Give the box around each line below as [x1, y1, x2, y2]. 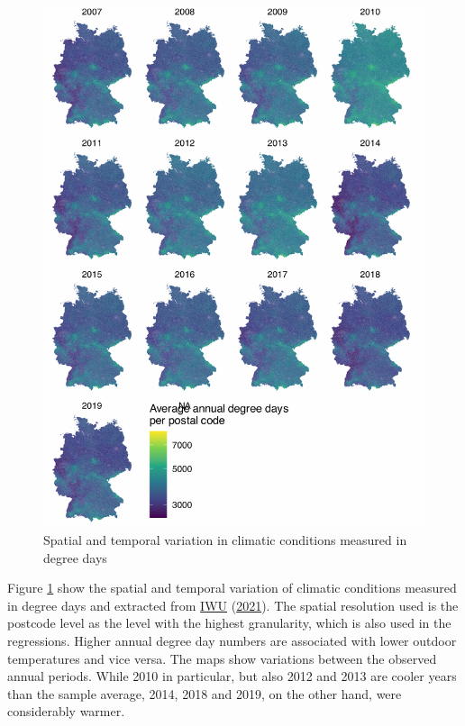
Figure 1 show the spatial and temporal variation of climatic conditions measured [7, 578, 457, 597]
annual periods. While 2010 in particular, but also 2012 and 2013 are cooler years [7, 667, 457, 685]
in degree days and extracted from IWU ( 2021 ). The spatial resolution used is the [7, 595, 459, 614]
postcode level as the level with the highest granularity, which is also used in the [7, 613, 451, 632]
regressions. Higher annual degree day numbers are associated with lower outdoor [7, 631, 457, 649]
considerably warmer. [7, 702, 125, 721]
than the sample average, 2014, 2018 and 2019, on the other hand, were [7, 684, 402, 703]
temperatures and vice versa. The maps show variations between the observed [7, 649, 437, 667]
